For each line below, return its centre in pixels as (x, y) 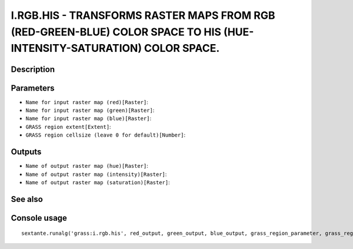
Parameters (33, 88)
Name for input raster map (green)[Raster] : (90, 110)
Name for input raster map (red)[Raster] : (87, 102)
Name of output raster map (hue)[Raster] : (87, 166)
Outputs (26, 152)
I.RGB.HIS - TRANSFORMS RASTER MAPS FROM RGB (143, 15)
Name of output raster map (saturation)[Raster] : (98, 182)
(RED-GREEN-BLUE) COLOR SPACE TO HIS (116, 32)
